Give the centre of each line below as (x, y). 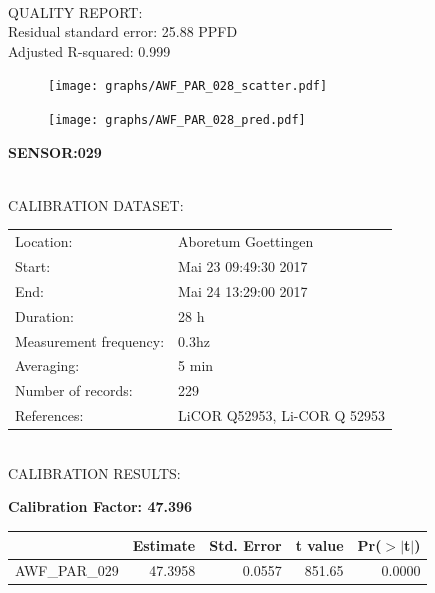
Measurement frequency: (90, 340)
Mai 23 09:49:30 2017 (243, 266)
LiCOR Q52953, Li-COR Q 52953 (281, 415)
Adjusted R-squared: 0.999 (89, 50)
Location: (44, 241)
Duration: (44, 315)
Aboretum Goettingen (246, 241)
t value (319, 544)
